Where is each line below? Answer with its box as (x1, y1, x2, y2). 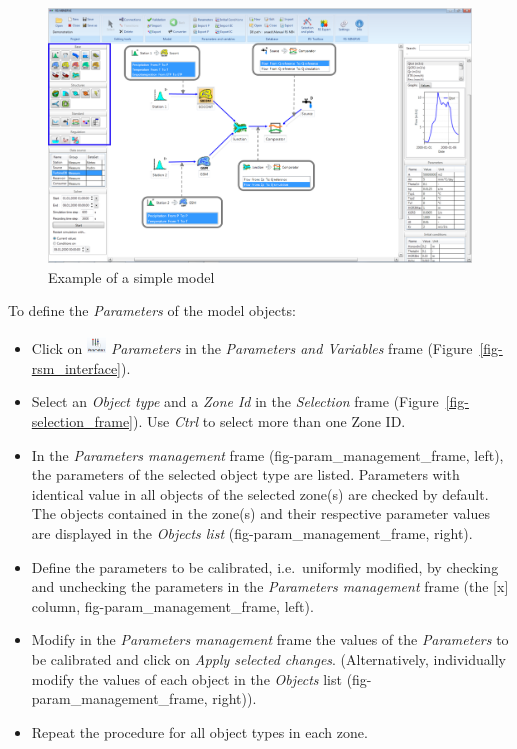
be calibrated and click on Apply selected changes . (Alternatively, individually (31, 648, 506, 669)
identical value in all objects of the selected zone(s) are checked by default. (31, 483, 489, 504)
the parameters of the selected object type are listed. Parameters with (31, 464, 460, 485)
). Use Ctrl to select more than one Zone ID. (133, 411, 406, 432)
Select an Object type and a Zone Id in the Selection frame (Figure (31, 391, 439, 412)
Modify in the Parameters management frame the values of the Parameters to (31, 629, 509, 650)
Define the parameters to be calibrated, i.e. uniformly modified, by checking (31, 556, 499, 577)
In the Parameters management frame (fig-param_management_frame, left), (31, 444, 504, 465)
